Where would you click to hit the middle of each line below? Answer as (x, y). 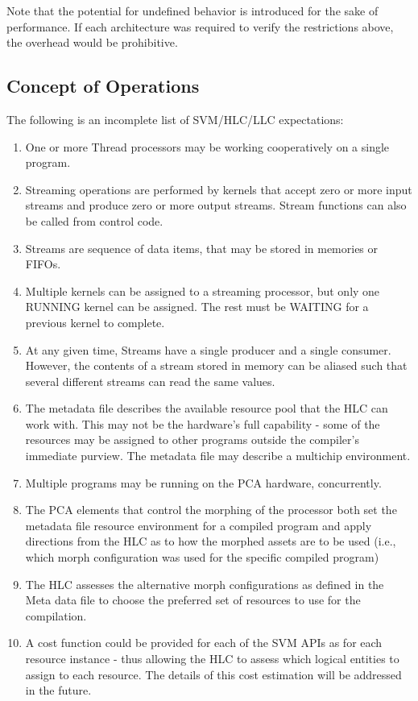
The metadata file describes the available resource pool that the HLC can (207, 408)
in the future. (58, 690)
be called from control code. (94, 220)
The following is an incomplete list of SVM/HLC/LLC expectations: (175, 119)
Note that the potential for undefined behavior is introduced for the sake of (192, 10)
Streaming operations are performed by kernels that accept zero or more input (219, 189)
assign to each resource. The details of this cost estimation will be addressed (213, 674)
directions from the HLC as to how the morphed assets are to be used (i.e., (211, 541)
